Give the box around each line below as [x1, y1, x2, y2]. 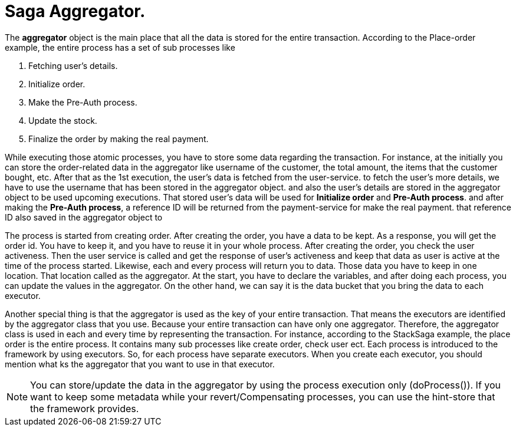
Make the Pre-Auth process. [28, 97, 137, 107]
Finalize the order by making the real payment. [28, 133, 209, 144]
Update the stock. [28, 115, 97, 126]
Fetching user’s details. [28, 60, 118, 71]
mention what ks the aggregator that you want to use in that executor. [5, 358, 275, 369]
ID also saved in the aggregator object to [5, 212, 163, 222]
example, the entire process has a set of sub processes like [5, 42, 235, 52]
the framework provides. [30, 402, 139, 414]
